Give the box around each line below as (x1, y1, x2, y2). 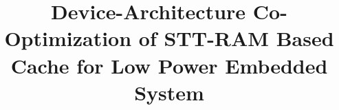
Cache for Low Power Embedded (10, 51, 328, 79)
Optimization (4, 24, 132, 52)
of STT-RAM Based (138, 24, 334, 52)
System (134, 78, 204, 106)
